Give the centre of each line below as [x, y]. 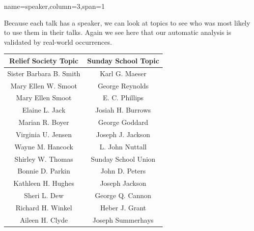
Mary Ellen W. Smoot [44, 85]
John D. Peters [123, 171]
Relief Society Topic [44, 60]
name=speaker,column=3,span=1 [55, 6]
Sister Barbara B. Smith [44, 73]
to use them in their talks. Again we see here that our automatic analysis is [118, 32]
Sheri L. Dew [44, 195]
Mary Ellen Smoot [44, 98]
